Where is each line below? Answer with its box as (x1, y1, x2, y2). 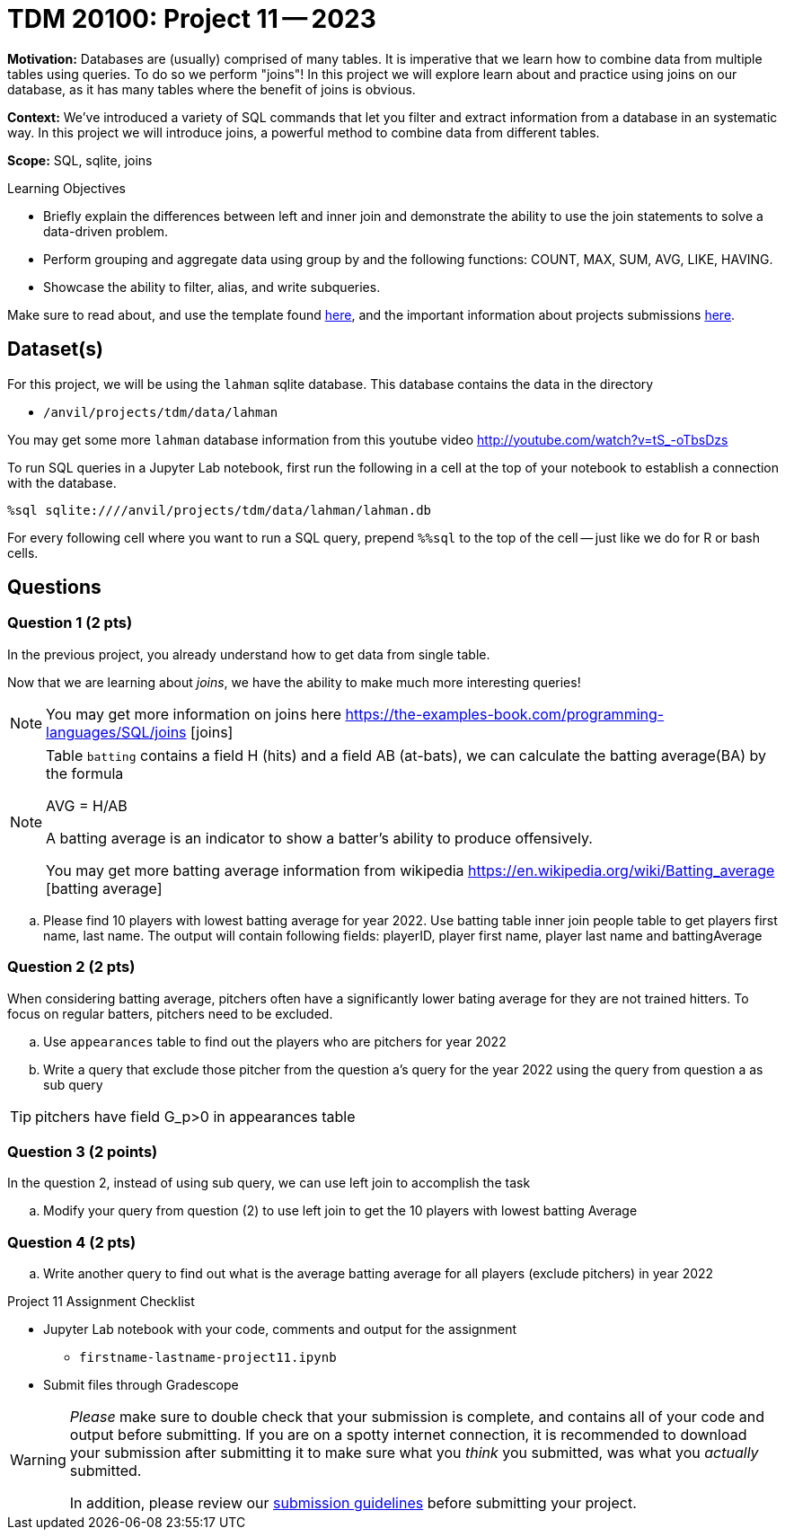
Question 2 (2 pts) (7, 958, 136, 976)
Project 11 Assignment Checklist (7, 1294, 195, 1310)
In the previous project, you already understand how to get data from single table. (7, 646, 490, 662)
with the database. (7, 474, 117, 490)
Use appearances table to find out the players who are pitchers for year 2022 (43, 1033, 507, 1049)
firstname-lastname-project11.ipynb (79, 1350, 337, 1365)
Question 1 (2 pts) (7, 614, 133, 632)
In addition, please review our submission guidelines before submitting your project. (69, 1494, 637, 1513)
